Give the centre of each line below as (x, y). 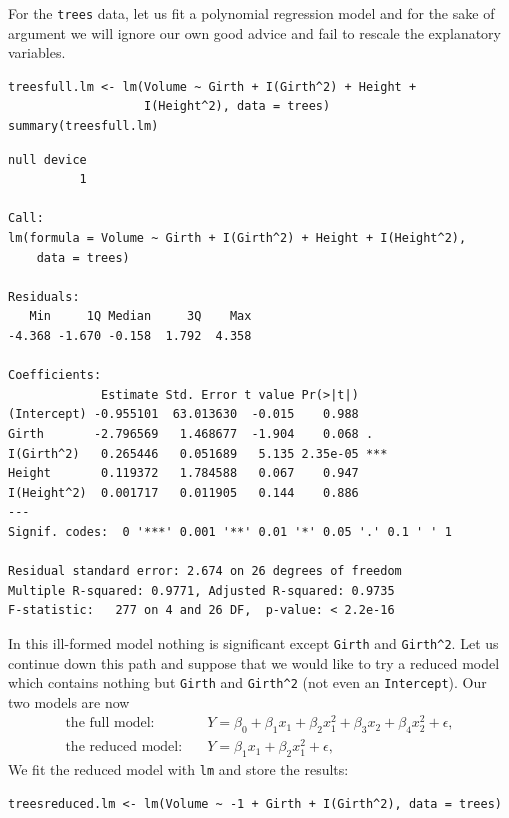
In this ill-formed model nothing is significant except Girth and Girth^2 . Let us (253, 642)
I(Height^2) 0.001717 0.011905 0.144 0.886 (183, 492)
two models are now (69, 701)
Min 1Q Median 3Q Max (140, 316)
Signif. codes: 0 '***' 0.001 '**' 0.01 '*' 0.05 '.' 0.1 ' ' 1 (230, 531)
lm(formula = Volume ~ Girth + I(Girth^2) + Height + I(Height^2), (237, 238)
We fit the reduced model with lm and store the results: (178, 769)
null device (47, 159)
